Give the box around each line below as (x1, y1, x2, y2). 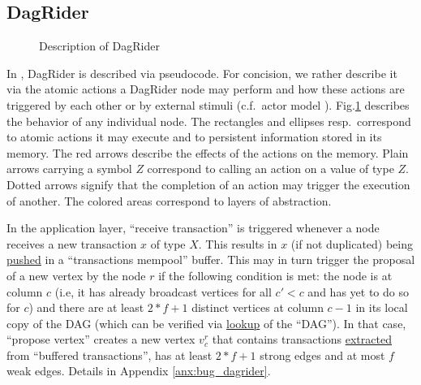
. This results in (198, 235, 277, 252)
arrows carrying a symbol (6, 160, 132, 177)
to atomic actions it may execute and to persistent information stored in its (6, 128, 382, 145)
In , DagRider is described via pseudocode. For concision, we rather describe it (6, 64, 397, 81)
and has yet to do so (307, 283, 409, 300)
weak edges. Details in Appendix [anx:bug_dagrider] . (6, 362, 271, 379)
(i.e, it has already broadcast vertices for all (54, 283, 272, 300)
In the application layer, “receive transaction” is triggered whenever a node (6, 219, 380, 236)
